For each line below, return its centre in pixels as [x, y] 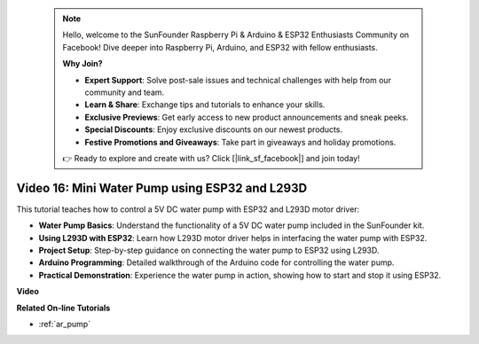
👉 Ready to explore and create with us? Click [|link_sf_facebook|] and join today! [211, 158]
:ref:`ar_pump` [65, 324]
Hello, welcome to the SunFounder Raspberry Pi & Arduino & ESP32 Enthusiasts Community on [236, 35]
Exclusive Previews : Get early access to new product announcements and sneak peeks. [247, 117]
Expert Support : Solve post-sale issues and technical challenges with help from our [238, 80]
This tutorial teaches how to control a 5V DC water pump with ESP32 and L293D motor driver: [188, 209]
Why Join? [82, 64]
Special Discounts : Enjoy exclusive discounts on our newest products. [214, 129]
